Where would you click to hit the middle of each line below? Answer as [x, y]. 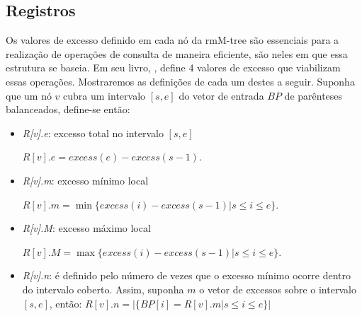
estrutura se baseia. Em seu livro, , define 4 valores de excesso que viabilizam [173, 68]
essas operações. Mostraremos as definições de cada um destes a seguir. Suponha [180, 81]
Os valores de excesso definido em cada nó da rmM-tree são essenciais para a [172, 40]
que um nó [29, 95]
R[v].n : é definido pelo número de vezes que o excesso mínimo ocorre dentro [186, 275]
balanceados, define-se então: [68, 109]
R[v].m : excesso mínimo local [85, 180]
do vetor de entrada [221, 95]
